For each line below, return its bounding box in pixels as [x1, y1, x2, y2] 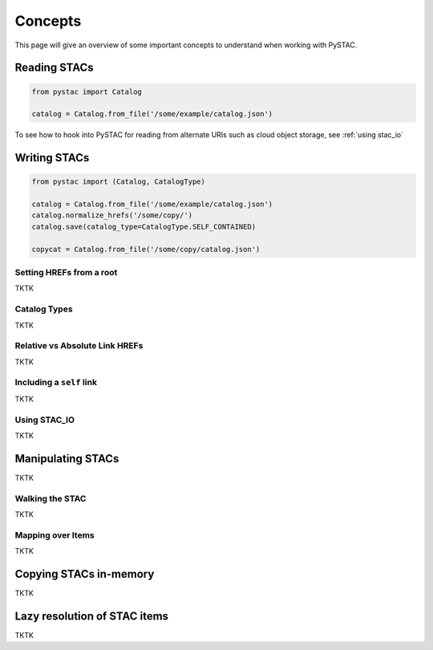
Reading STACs [14, 61, 94, 75]
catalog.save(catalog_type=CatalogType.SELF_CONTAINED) [31, 221, 257, 231]
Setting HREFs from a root [14, 267, 118, 278]
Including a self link [14, 377, 98, 388]
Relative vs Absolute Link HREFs [14, 340, 144, 351]
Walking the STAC [14, 493, 87, 504]
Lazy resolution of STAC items [14, 609, 168, 623]
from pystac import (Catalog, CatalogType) [31, 177, 206, 186]
